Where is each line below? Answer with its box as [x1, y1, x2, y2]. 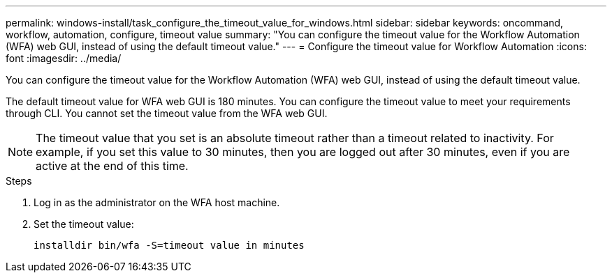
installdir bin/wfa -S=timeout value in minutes [34, 240, 305, 251]
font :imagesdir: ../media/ [6, 52, 122, 64]
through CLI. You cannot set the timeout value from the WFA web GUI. [6, 107, 328, 119]
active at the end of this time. [36, 159, 189, 173]
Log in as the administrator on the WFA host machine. [34, 196, 280, 208]
